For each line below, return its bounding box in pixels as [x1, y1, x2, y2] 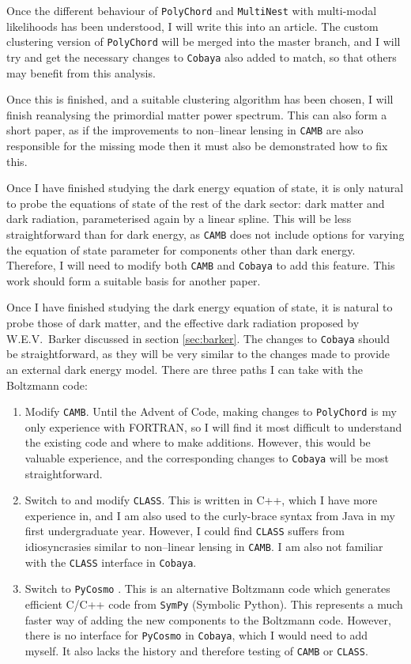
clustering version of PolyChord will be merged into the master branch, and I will [6, 33, 401, 50]
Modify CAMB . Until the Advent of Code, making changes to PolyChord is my [25, 403, 397, 420]
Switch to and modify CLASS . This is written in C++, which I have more [25, 492, 378, 508]
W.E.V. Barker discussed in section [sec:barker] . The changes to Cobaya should [6, 330, 390, 346]
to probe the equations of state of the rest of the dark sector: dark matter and [6, 194, 385, 211]
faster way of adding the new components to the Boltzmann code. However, [25, 611, 391, 628]
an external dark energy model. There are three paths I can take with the [6, 360, 364, 377]
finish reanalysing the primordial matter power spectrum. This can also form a [6, 106, 387, 123]
